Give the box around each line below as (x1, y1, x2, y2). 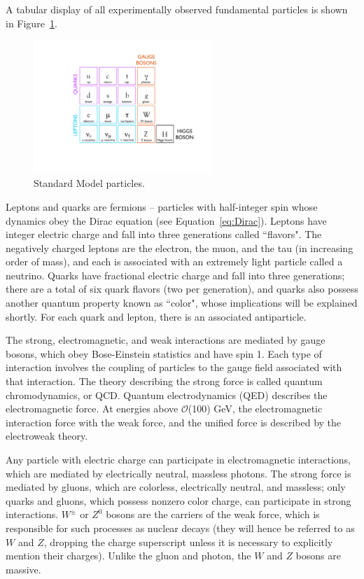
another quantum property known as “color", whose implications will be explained (6, 295, 358, 310)
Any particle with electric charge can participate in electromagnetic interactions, (6, 452, 351, 466)
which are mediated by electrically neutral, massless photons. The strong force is (6, 466, 351, 480)
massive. (6, 561, 41, 576)
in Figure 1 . (6, 15, 57, 30)
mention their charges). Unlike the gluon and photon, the (6, 548, 251, 563)
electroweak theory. (6, 428, 88, 443)
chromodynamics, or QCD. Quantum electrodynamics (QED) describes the (6, 387, 328, 402)
